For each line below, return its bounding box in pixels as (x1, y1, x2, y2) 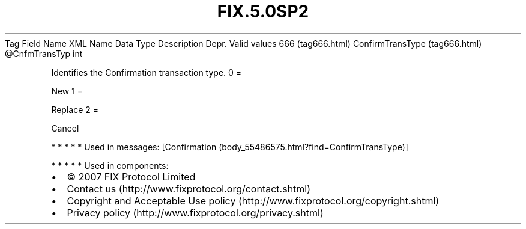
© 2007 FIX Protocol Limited (67, 170, 196, 183)
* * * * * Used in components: (51, 160, 169, 171)
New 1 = (51, 85, 83, 96)
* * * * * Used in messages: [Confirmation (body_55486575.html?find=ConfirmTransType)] (51, 141, 408, 152)
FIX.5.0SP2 (217, 1, 309, 22)
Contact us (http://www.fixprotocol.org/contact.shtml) (67, 182, 311, 195)
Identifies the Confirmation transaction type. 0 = (51, 67, 242, 78)
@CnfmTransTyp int (5, 48, 83, 59)
